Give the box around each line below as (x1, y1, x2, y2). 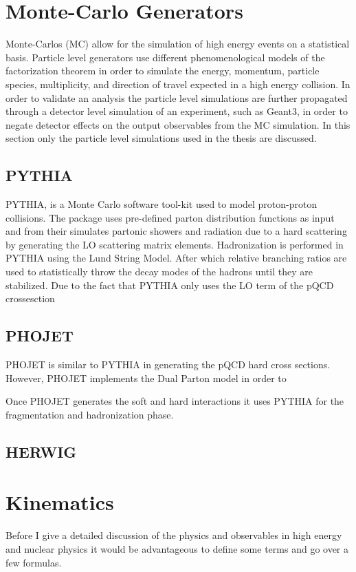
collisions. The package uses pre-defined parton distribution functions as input (5, 210, 335, 224)
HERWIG (5, 441, 77, 462)
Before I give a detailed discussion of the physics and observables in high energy (5, 528, 342, 542)
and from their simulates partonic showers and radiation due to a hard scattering (5, 224, 347, 238)
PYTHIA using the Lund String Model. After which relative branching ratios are (5, 251, 347, 265)
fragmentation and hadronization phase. (5, 407, 174, 421)
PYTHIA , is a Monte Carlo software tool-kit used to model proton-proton (5, 197, 318, 211)
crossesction (5, 291, 55, 306)
